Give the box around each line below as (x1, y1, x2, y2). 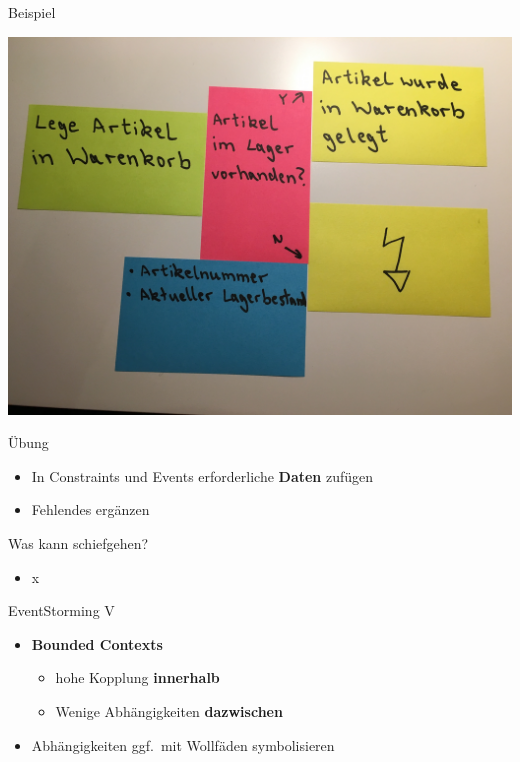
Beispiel (8, 2, 56, 22)
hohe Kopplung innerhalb (55, 667, 220, 688)
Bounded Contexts (31, 633, 163, 654)
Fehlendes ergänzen (31, 499, 150, 520)
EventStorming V (8, 600, 115, 621)
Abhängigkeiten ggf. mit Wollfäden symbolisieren (31, 734, 335, 755)
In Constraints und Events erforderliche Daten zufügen (31, 465, 374, 486)
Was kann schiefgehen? (8, 532, 149, 553)
